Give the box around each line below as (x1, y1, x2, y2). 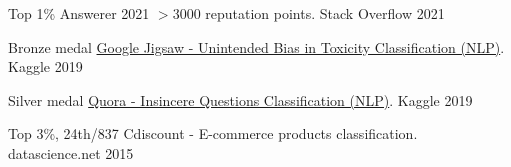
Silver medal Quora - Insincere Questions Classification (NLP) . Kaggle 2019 (8, 89, 473, 110)
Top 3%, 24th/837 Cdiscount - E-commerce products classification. (8, 123, 418, 144)
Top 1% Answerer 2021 (8, 3, 150, 23)
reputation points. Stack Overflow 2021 (205, 3, 445, 23)
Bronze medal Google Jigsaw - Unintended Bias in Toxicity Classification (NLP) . (8, 36, 505, 57)
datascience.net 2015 (8, 142, 134, 163)
